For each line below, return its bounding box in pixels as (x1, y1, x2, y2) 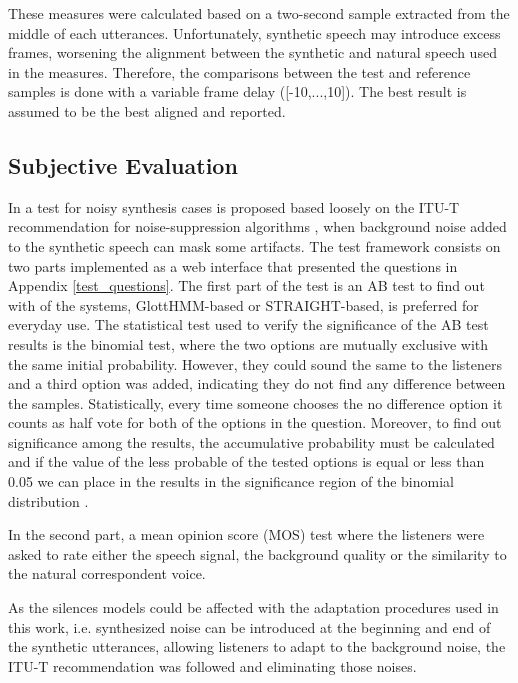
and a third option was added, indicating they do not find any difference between (8, 373, 506, 394)
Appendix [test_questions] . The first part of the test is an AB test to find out (8, 275, 485, 296)
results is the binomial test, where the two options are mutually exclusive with (8, 333, 489, 354)
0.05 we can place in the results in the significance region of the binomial (8, 471, 454, 492)
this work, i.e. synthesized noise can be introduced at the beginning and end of (8, 616, 491, 637)
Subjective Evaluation (8, 149, 238, 180)
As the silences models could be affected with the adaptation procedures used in (8, 597, 499, 618)
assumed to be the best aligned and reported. (8, 100, 286, 121)
